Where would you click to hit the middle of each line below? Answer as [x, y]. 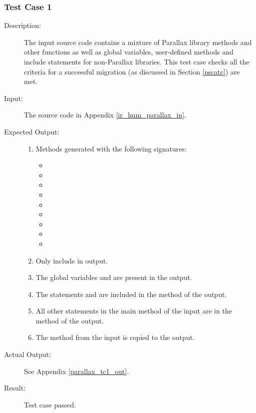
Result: [15, 388]
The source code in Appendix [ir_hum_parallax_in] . [105, 115]
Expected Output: [32, 131]
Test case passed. [50, 404]
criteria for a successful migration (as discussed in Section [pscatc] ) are [132, 71]
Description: [22, 25]
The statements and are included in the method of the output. [131, 294]
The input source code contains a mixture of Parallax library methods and [138, 42]
